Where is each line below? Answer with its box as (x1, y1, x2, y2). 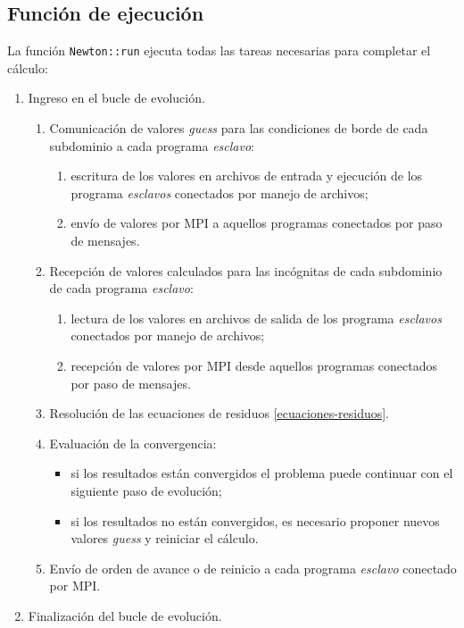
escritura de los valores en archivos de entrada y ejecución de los (70, 166, 423, 185)
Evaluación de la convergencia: (49, 433, 217, 452)
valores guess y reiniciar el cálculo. (70, 529, 259, 548)
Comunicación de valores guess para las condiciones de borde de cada (49, 119, 428, 138)
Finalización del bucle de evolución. (28, 606, 222, 624)
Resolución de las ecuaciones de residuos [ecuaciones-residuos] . (49, 404, 390, 423)
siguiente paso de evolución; (70, 481, 222, 499)
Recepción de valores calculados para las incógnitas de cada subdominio (49, 261, 443, 280)
